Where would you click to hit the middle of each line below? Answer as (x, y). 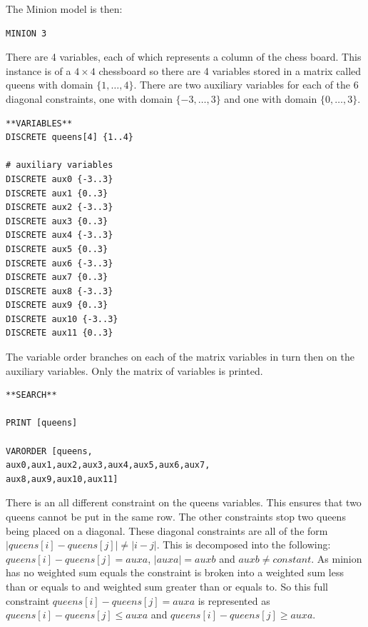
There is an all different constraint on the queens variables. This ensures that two (184, 502)
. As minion (337, 558)
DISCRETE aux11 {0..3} (60, 333)
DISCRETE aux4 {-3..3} (60, 235)
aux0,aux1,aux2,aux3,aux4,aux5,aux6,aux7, (108, 465)
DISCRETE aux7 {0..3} (57, 277)
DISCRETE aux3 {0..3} (57, 221)
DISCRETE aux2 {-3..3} (60, 207)
